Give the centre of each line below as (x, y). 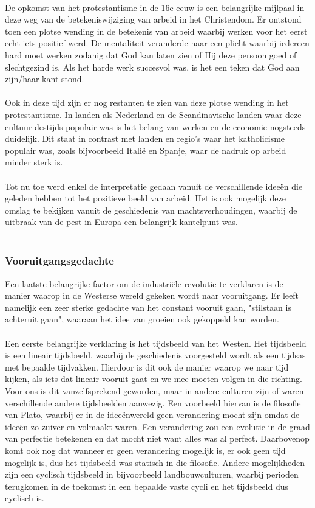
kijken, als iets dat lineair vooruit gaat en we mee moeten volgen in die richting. (154, 379)
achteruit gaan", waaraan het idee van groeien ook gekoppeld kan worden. (142, 319)
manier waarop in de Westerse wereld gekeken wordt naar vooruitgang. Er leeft (152, 295)
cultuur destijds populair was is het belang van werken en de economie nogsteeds (155, 126)
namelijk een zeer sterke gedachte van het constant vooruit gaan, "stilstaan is (148, 307)
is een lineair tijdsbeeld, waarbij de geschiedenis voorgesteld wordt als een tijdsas (155, 355)
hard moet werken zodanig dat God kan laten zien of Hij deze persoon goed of (151, 54)
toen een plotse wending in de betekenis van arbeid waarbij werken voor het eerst (156, 31)
